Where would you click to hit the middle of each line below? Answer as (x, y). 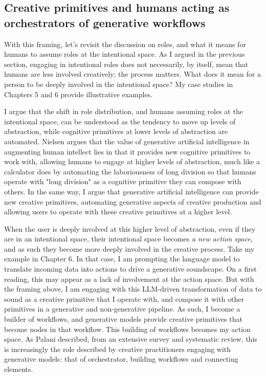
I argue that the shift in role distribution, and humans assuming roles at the (124, 111)
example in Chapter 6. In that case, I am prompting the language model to (122, 259)
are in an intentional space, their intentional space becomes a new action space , (128, 239)
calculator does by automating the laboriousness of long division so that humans (130, 171)
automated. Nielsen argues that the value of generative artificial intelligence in (127, 141)
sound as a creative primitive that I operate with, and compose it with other (124, 298)
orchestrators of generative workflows (105, 22)
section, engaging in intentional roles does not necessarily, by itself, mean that (126, 64)
